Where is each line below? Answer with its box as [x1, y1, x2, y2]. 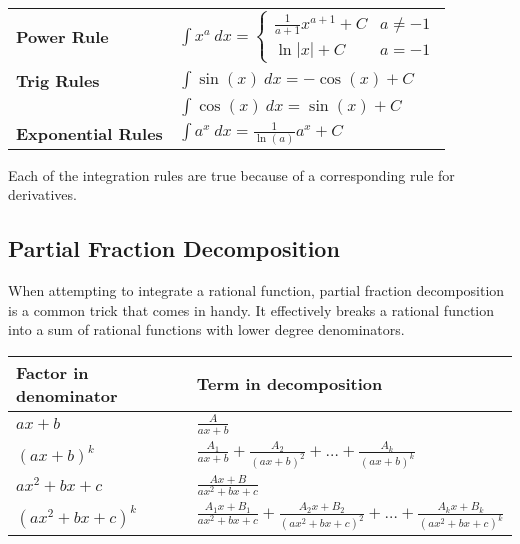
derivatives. [8, 184, 77, 205]
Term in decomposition [196, 372, 383, 396]
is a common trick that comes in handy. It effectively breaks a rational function [8, 299, 495, 320]
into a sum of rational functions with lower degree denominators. [8, 319, 405, 340]
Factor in [16, 360, 89, 384]
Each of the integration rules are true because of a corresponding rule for [8, 164, 455, 185]
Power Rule [16, 25, 109, 49]
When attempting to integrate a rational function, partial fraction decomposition [8, 280, 505, 301]
